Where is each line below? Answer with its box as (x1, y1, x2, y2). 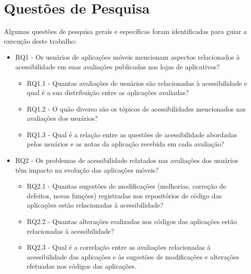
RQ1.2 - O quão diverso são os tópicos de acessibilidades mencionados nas (27, 103, 246, 113)
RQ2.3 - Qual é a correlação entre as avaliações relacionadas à (27, 242, 211, 252)
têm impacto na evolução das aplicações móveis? (15, 164, 159, 175)
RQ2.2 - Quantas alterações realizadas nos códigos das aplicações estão (27, 216, 237, 226)
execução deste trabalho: (4, 35, 76, 46)
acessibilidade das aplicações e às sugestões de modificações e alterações (27, 251, 239, 261)
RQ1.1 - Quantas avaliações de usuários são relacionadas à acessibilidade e (27, 78, 248, 88)
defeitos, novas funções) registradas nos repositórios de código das (27, 190, 222, 200)
